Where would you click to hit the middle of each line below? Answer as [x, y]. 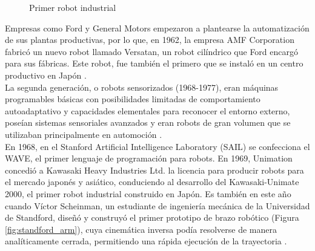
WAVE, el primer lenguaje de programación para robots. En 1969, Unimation [149, 158]
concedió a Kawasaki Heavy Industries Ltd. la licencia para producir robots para [154, 170]
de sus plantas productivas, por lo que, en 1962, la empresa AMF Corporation [150, 40]
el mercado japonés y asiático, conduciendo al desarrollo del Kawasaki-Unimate [152, 182]
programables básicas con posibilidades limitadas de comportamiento [133, 99]
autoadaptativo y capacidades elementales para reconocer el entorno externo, [148, 110]
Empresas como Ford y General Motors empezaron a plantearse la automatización [157, 28]
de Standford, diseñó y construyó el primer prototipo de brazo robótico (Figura [152, 217]
